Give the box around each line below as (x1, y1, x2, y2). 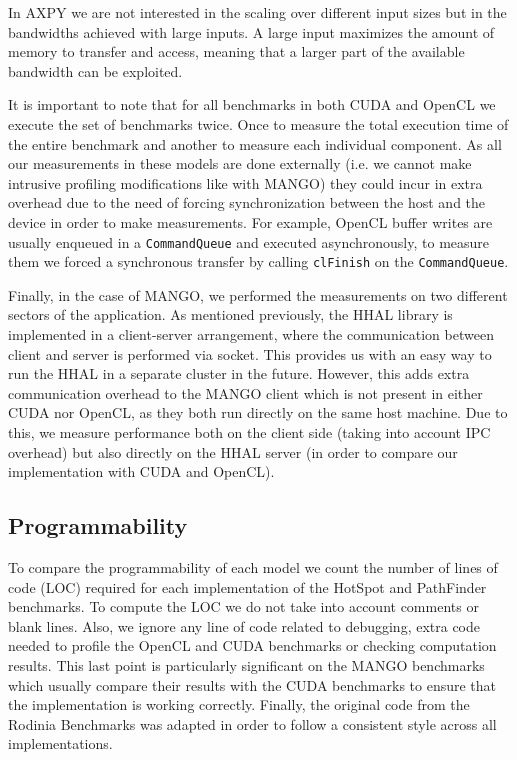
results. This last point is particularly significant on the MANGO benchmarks (8, 654, 485, 675)
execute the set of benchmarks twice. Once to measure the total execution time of (8, 113, 509, 134)
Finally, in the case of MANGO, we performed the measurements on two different (8, 284, 508, 305)
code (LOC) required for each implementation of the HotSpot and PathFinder (8, 576, 487, 597)
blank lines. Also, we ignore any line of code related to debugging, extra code (8, 615, 480, 636)
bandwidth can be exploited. (8, 60, 183, 81)
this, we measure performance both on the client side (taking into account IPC (8, 422, 491, 442)
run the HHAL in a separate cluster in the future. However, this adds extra (8, 363, 470, 384)
